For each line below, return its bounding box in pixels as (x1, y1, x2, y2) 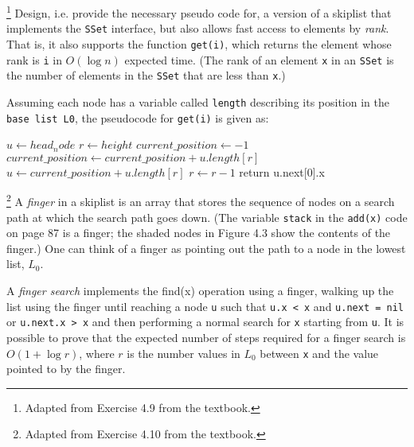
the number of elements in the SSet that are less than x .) (6, 67, 286, 84)
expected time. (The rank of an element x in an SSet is (124, 51, 394, 68)
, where (79, 344, 115, 361)
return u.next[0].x (239, 163, 325, 180)
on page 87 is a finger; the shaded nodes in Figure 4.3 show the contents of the (6, 224, 391, 241)
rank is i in (6, 51, 62, 68)
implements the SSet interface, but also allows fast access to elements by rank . (6, 20, 389, 37)
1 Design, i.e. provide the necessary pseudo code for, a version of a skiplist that (6, 2, 392, 21)
